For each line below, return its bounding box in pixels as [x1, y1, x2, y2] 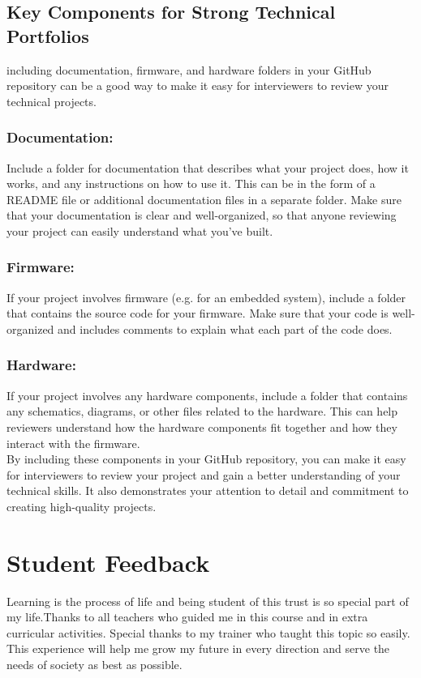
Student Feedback [6, 545, 210, 578]
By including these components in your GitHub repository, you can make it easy [6, 450, 406, 467]
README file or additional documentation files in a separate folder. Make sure [6, 190, 402, 207]
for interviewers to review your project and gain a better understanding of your [6, 466, 401, 483]
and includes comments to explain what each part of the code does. [58, 320, 393, 337]
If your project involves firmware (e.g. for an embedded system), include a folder [6, 288, 406, 305]
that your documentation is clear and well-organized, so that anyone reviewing [6, 207, 397, 224]
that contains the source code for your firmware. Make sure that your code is [6, 305, 389, 322]
